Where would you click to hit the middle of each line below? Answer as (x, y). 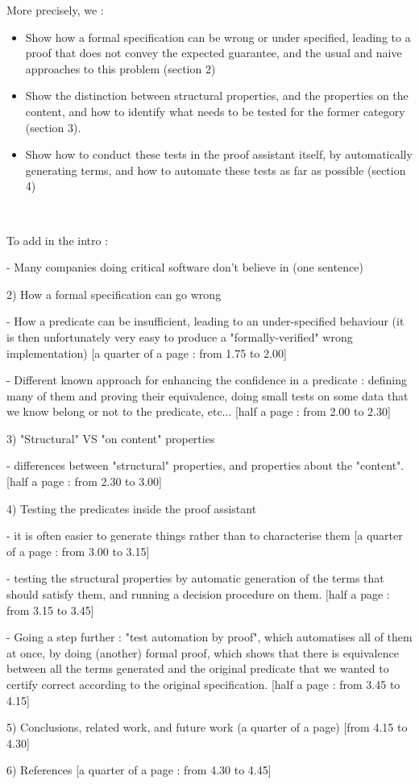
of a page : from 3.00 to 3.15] (78, 551)
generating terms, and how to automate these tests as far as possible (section (216, 170)
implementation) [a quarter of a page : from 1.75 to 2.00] (147, 353)
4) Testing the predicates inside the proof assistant (132, 508)
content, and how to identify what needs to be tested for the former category (215, 111)
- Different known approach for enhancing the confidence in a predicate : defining (207, 380)
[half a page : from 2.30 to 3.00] (84, 481)
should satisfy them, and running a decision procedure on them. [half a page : (198, 594)
